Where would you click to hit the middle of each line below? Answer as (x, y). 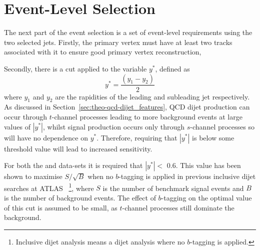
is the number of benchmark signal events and (173, 188)
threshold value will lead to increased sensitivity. (78, 148)
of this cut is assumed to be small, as (61, 207)
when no (100, 176)
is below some (213, 137)
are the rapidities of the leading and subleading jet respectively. (152, 96)
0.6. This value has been (204, 165)
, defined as (172, 68)
